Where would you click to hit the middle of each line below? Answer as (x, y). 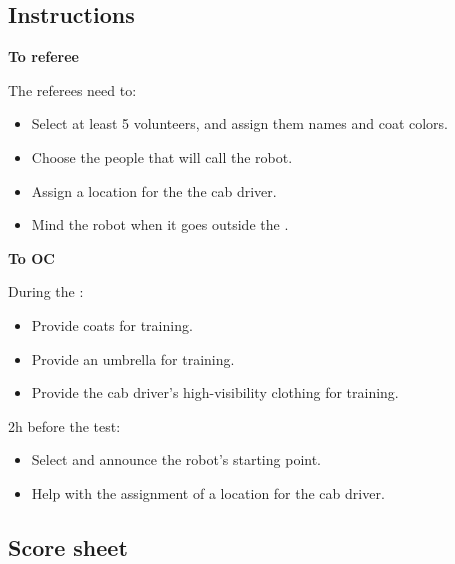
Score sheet (68, 546)
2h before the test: (64, 425)
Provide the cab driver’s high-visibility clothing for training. (215, 392)
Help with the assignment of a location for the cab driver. (208, 492)
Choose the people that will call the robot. (162, 156)
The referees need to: (72, 89)
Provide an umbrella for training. (133, 358)
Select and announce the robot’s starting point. (176, 459)
